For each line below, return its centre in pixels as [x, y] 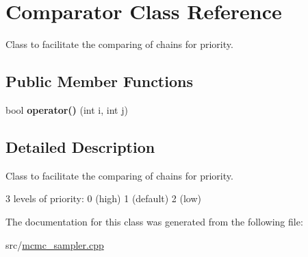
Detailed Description [80, 146]
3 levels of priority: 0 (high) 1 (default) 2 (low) [104, 198]
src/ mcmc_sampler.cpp [55, 244]
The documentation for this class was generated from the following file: [154, 221]
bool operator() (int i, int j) [67, 109]
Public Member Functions [99, 81]
